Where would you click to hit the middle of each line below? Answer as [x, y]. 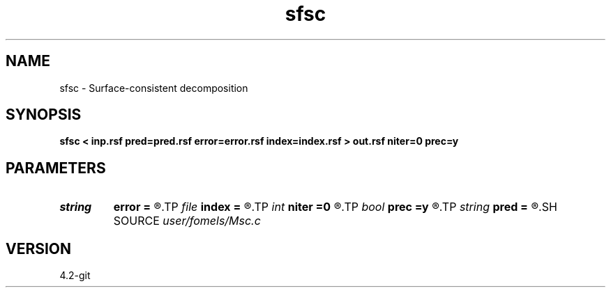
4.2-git [75, 276]
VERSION [39, 248]
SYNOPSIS [44, 115]
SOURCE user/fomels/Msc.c [187, 221]
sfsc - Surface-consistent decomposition [154, 88]
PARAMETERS [56, 168]
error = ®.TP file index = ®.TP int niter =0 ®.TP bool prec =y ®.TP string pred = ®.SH [335, 207]
